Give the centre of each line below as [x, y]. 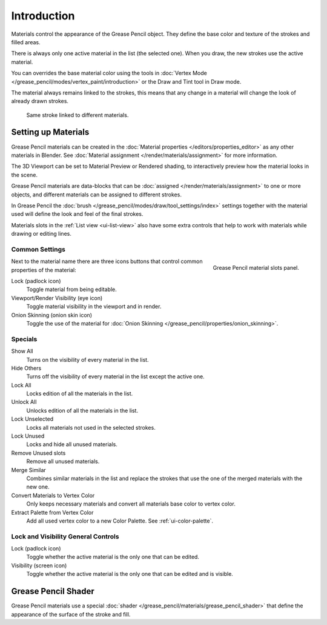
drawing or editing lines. [41, 234]
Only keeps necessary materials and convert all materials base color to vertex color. [131, 504]
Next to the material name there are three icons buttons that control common [107, 261]
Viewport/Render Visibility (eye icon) [57, 298]
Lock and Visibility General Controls [65, 536]
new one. [38, 487]
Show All [22, 351]
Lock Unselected [32, 419]
